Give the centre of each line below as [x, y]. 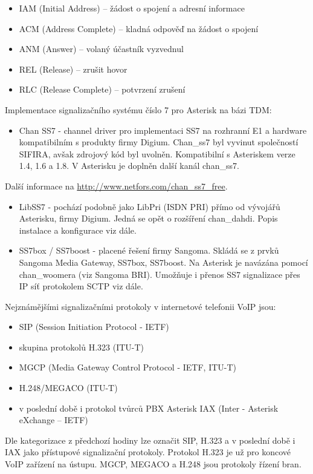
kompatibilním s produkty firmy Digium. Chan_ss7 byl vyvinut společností [159, 142]
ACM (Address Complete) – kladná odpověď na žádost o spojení [139, 28]
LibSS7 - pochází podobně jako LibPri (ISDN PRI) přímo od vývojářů [150, 206]
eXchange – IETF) [53, 420]
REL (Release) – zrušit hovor [73, 69]
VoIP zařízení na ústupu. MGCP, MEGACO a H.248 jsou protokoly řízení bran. [153, 464]
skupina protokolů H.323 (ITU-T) [82, 347]
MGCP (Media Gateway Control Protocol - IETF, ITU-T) [128, 367]
